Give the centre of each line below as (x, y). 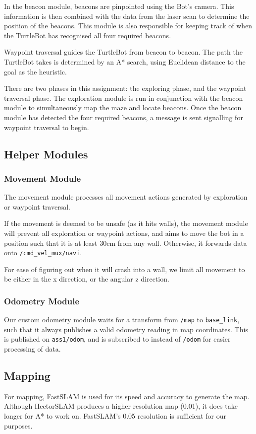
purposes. (18, 425)
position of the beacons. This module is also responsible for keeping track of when (128, 26)
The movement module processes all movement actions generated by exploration (126, 197)
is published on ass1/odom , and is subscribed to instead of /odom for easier (117, 339)
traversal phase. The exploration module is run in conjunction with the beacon (124, 98)
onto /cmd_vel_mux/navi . (43, 253)
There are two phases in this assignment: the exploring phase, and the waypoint (125, 88)
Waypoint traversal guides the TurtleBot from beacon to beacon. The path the (123, 52)
